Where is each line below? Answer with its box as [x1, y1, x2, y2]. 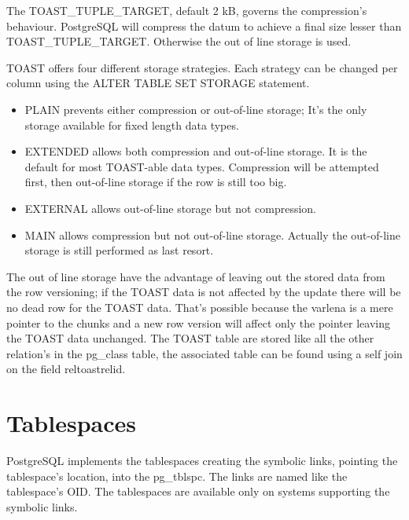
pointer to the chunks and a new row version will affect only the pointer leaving [6, 314, 390, 331]
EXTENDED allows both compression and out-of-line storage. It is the [24, 143, 367, 159]
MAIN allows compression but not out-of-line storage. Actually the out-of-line [24, 226, 400, 243]
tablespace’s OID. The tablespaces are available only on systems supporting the [6, 483, 390, 500]
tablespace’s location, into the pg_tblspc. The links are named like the [6, 467, 348, 484]
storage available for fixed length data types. [24, 116, 239, 133]
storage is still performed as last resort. [24, 242, 214, 258]
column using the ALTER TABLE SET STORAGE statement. [6, 75, 310, 91]
